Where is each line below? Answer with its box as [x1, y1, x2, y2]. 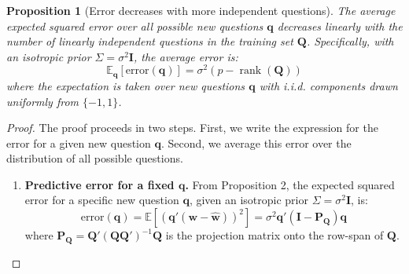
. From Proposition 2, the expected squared [185, 176, 395, 192]
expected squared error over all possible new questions [6, 17, 263, 34]
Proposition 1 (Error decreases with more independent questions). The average [6, 2, 396, 18]
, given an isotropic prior [189, 192, 308, 208]
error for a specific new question [24, 192, 179, 208]
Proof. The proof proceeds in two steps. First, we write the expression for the [6, 119, 378, 136]
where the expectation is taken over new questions [6, 77, 245, 93]
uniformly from [6, 93, 79, 109]
